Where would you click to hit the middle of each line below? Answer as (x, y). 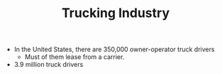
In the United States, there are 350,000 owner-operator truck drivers (114, 49)
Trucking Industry (116, 13)
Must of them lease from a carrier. (74, 57)
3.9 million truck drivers (49, 65)
